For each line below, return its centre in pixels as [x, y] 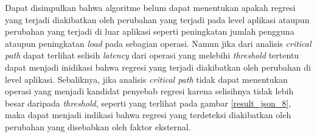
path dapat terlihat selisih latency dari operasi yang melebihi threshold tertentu [152, 55]
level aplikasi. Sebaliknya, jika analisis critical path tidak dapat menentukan [146, 79]
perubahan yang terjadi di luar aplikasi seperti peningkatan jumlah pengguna [150, 31]
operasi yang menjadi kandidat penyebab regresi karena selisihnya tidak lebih [149, 91]
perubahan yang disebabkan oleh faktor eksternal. [98, 126]
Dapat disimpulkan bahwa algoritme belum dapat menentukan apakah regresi [150, 7]
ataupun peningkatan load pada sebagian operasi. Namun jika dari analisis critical [158, 43]
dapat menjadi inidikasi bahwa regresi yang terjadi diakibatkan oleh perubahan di [158, 67]
